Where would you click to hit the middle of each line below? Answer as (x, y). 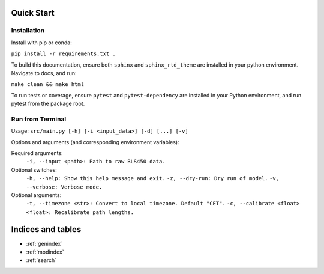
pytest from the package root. (48, 104)
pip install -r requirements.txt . (64, 54)
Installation (28, 31)
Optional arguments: (36, 195)
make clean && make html (47, 84)
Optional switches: (34, 170)
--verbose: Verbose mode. (64, 187)
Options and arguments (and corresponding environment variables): (95, 142)
